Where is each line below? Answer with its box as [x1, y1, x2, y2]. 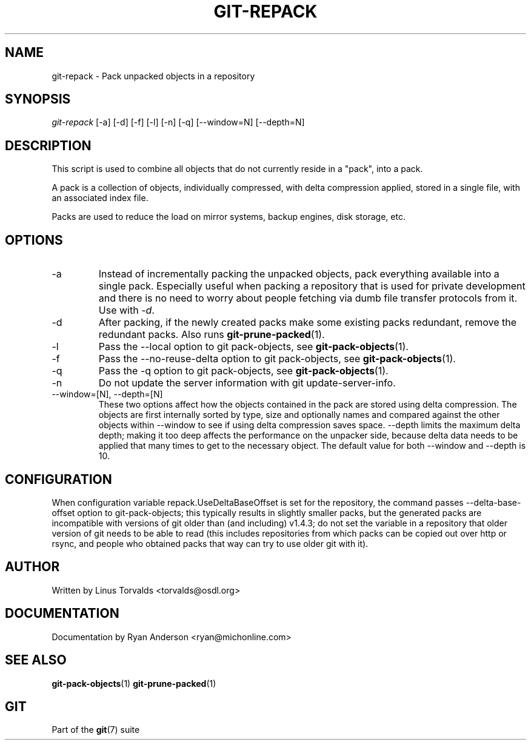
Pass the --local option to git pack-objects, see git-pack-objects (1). [98, 340, 409, 353]
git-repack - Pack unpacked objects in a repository [52, 70, 255, 81]
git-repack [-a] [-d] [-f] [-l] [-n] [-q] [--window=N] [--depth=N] [52, 117, 305, 128]
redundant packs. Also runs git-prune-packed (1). [98, 328, 325, 341]
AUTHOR [5, 559, 60, 575]
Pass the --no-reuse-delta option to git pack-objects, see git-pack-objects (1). [98, 353, 456, 365]
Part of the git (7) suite [52, 724, 140, 735]
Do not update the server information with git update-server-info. [98, 377, 396, 389]
